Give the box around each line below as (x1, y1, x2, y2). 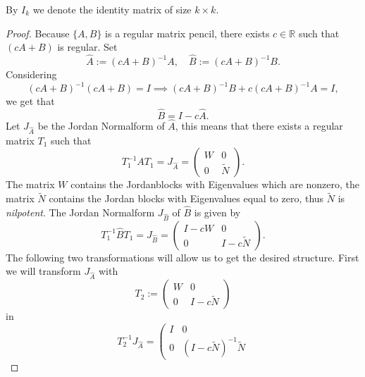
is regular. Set (57, 39, 118, 54)
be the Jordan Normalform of (37, 118, 165, 133)
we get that (6, 94, 55, 109)
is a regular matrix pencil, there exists (105, 25, 270, 40)
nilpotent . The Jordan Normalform (6, 205, 155, 220)
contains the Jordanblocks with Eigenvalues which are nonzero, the (70, 177, 360, 192)
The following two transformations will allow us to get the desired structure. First (6, 249, 359, 264)
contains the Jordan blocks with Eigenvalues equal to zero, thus (49, 191, 324, 206)
